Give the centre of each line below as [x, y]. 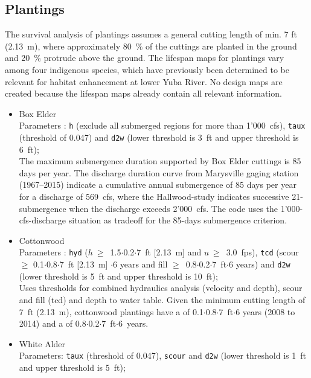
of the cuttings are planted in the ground [221, 46]
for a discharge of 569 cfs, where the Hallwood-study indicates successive [154, 197]
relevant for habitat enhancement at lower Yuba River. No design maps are [144, 81]
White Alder [42, 343]
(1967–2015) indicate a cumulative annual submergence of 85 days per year [158, 184]
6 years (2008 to [265, 311]
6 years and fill [140, 264]
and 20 [18, 58]
